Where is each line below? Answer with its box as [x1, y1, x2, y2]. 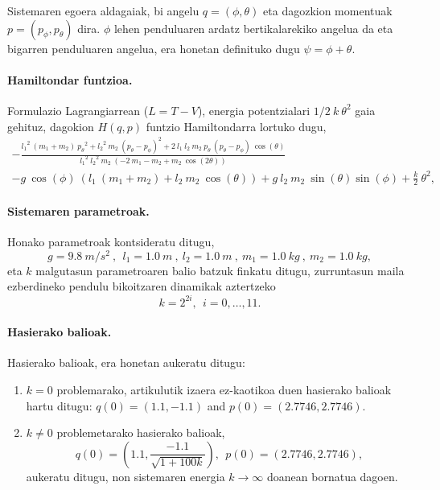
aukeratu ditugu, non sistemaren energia [26, 467, 225, 484]
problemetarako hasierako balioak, [56, 424, 225, 441]
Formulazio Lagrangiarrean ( [7, 101, 149, 118]
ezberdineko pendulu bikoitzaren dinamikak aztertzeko [7, 278, 276, 294]
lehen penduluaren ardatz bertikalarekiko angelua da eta [113, 19, 393, 36]
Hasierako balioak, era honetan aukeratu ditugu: [7, 354, 245, 371]
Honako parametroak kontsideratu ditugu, [7, 233, 215, 250]
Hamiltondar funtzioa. [7, 71, 133, 88]
